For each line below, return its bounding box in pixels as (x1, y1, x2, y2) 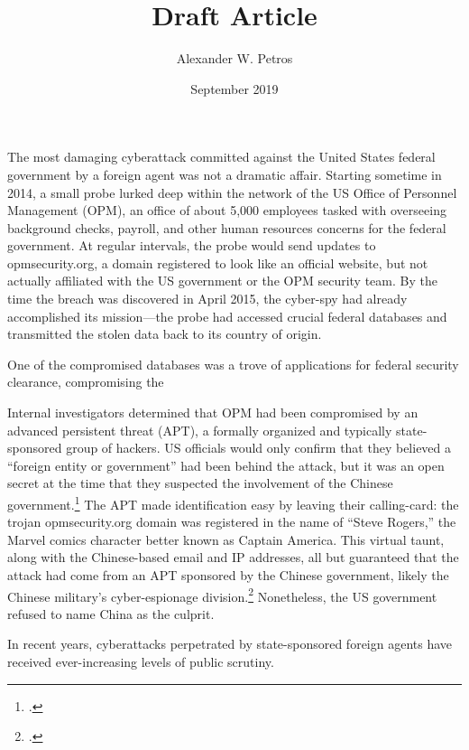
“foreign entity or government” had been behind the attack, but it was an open (7, 455, 445, 474)
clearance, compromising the (7, 372, 164, 391)
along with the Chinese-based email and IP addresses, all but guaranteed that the (7, 548, 459, 567)
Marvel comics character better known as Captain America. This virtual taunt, (7, 530, 445, 548)
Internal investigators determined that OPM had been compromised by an (7, 403, 418, 422)
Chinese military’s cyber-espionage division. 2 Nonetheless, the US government (7, 584, 437, 605)
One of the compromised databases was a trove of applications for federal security (7, 354, 459, 373)
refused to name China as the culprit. (7, 604, 215, 623)
